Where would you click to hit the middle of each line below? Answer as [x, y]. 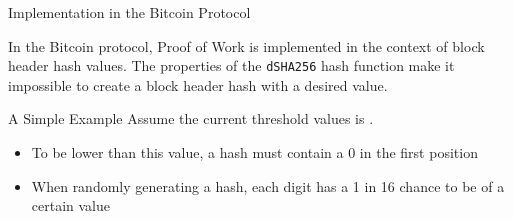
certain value [71, 205]
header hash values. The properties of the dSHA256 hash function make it [231, 65]
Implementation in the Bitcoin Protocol [129, 12]
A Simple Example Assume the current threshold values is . [191, 118]
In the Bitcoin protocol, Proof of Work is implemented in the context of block [246, 45]
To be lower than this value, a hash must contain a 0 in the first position [254, 152]
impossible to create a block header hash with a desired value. [198, 84]
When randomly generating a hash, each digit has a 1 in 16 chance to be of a [268, 185]
